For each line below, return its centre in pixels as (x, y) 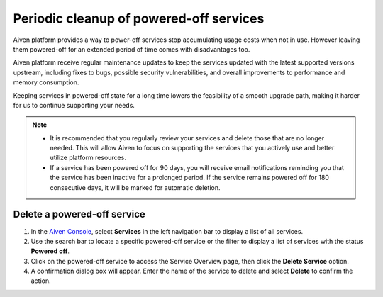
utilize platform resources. (88, 158)
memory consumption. (46, 82)
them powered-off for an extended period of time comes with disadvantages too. (132, 49)
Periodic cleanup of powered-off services (139, 18)
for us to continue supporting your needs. (74, 105)
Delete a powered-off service (79, 214)
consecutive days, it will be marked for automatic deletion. (135, 187)
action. (41, 281)
